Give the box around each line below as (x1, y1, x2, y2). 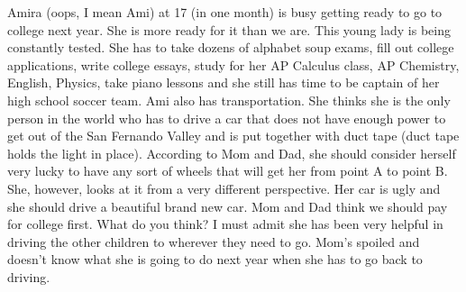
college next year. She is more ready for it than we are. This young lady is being (7, 20, 451, 39)
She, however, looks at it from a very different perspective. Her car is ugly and (7, 178, 441, 197)
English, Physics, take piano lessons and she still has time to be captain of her (7, 73, 440, 92)
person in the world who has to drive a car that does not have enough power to (7, 108, 446, 127)
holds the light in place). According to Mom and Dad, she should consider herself (7, 143, 456, 162)
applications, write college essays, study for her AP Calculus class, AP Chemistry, (7, 55, 460, 74)
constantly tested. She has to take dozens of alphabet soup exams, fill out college (7, 38, 454, 57)
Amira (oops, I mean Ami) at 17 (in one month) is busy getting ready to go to (7, 3, 443, 21)
